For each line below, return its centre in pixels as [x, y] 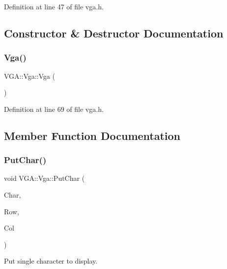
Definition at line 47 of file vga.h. [54, 6]
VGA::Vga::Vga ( [29, 76]
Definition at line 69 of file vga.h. [54, 109]
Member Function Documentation [92, 135]
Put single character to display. [51, 261]
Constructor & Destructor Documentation [114, 33]
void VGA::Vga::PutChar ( [44, 178]
